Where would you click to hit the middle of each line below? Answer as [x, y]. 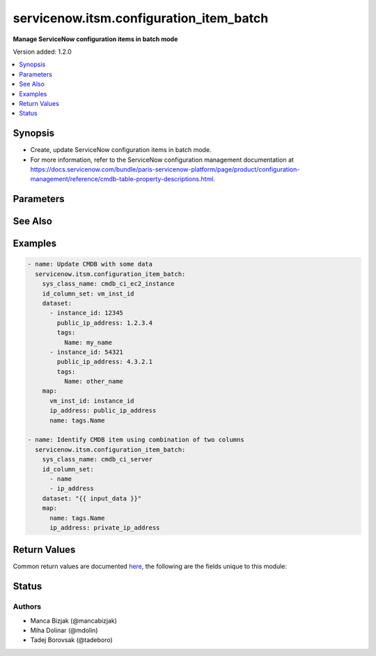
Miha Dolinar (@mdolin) [64, 630]
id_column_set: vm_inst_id [88, 293]
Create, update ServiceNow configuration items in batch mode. [121, 150]
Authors [27, 607]
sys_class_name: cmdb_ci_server [97, 459]
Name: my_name [88, 342]
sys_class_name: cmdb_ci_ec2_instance [108, 284]
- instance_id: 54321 [86, 352]
